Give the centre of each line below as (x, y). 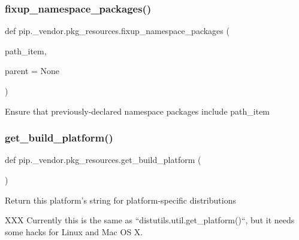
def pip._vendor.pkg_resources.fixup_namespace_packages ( (117, 31)
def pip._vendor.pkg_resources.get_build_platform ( (103, 160)
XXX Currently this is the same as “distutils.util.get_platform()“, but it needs (150, 220)
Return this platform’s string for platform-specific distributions (120, 200)
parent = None (32, 71)
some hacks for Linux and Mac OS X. (74, 231)
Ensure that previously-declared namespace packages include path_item (138, 111)
